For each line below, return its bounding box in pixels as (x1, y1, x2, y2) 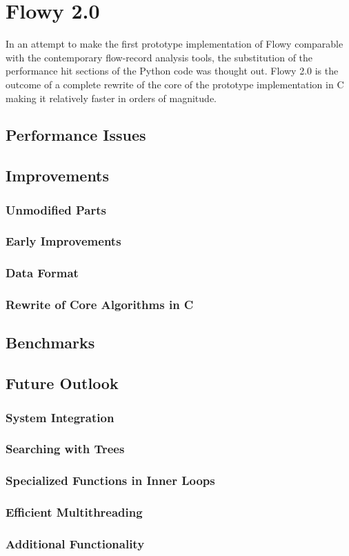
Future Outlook (6, 373, 119, 394)
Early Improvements (6, 232, 121, 250)
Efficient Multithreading (6, 504, 143, 521)
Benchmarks (6, 332, 95, 353)
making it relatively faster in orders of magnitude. (6, 90, 217, 105)
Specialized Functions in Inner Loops (6, 472, 215, 489)
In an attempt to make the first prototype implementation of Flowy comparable (6, 37, 343, 51)
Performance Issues (6, 124, 146, 146)
